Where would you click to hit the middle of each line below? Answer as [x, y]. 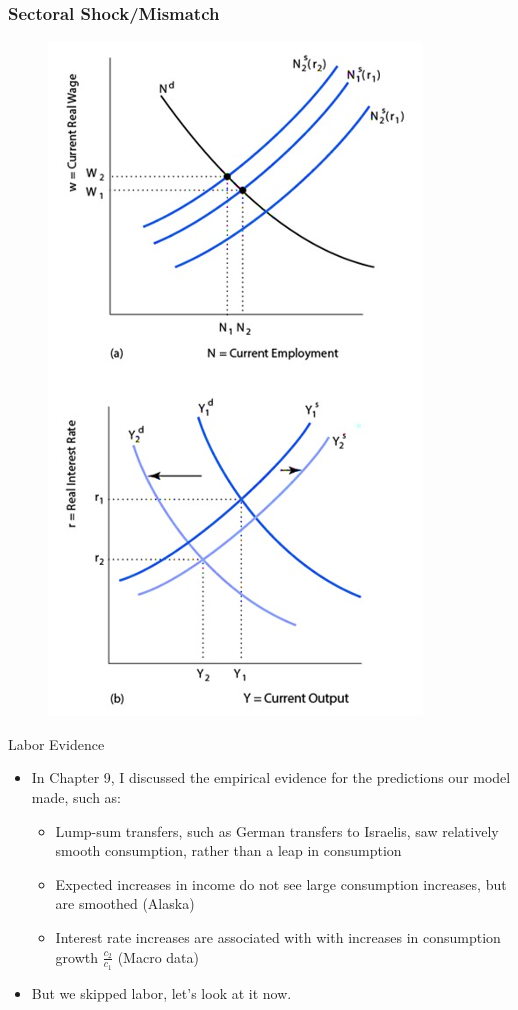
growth [77, 956]
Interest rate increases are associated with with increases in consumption [278, 936]
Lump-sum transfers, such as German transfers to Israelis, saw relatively [277, 830]
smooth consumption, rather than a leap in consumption [228, 850]
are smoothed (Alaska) [125, 903]
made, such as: [76, 797]
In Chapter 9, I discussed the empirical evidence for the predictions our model [271, 777]
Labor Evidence [56, 743]
